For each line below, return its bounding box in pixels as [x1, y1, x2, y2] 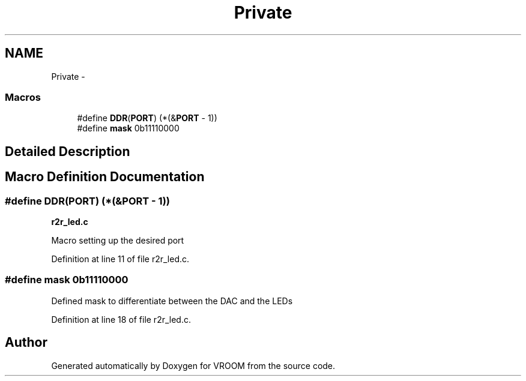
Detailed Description [5, 143, 130, 159]
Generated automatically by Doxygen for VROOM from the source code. [51, 360, 336, 371]
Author [5, 335, 47, 350]
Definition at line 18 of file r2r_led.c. [51, 314, 191, 325]
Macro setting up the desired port [51, 235, 184, 245]
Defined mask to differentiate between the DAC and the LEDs [51, 295, 293, 306]
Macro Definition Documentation [5, 169, 205, 185]
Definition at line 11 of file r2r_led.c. [51, 253, 190, 264]
